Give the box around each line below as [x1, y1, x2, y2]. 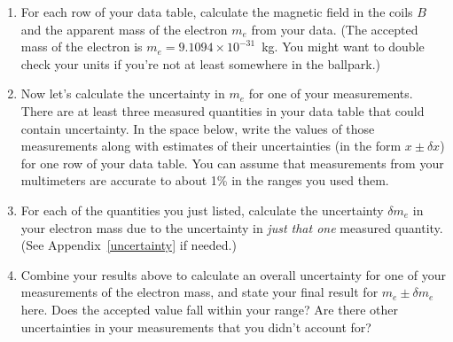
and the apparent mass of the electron [20, 19, 228, 38]
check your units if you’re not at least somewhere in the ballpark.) [20, 54, 381, 73]
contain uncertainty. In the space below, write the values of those [20, 119, 375, 137]
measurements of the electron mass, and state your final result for [20, 283, 379, 301]
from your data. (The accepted [251, 19, 418, 38]
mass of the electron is [20, 37, 143, 56]
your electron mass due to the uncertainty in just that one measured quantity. [20, 218, 443, 237]
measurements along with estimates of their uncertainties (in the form [20, 136, 402, 155]
